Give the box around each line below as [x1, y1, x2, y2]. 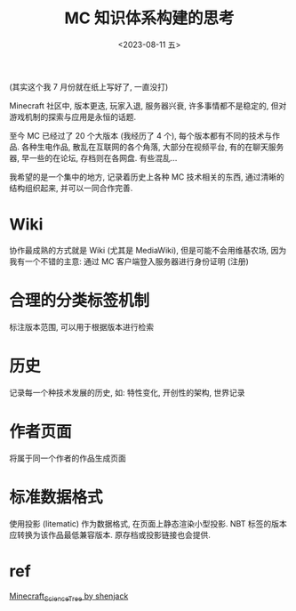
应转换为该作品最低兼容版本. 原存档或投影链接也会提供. [9, 529, 212, 540]
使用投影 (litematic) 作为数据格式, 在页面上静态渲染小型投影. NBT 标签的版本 [9, 518, 287, 529]
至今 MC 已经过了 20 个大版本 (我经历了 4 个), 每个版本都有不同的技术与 [9, 130, 273, 141]
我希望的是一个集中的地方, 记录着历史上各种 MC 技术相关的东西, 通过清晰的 [9, 171, 284, 182]
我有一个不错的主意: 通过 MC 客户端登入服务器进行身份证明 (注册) [9, 255, 249, 267]
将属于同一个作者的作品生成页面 [9, 453, 126, 463]
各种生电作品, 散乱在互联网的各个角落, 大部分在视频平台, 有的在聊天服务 [20, 141, 284, 152]
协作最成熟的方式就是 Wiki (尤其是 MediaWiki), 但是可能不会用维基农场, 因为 [9, 245, 287, 255]
